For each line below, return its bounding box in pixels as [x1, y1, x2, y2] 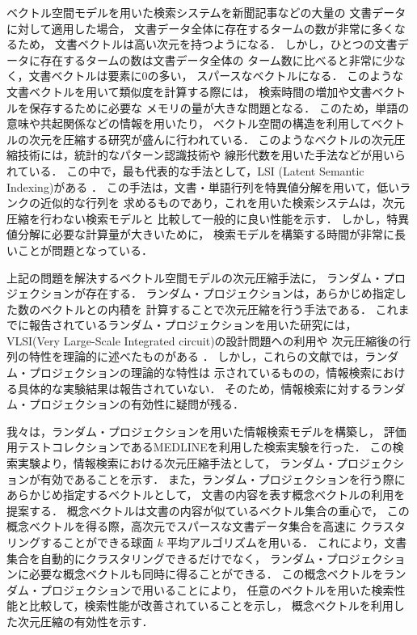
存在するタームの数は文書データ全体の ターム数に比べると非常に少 [40, 51, 394, 68]
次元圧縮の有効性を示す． [17, 612, 154, 629]
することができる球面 [40, 534, 154, 550]
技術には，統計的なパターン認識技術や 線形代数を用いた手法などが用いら [17, 146, 406, 163]
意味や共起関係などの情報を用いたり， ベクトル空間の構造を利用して [6, 115, 372, 132]
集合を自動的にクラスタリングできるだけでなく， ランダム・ [6, 549, 326, 566]
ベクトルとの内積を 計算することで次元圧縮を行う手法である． [40, 300, 372, 317]
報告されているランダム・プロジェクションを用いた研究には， [28, 316, 357, 333]
